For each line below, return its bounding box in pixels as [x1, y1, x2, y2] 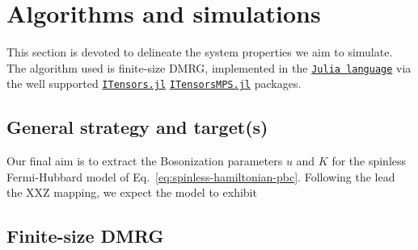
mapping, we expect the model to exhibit [53, 184, 257, 201]
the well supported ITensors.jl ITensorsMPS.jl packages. [6, 75, 302, 92]
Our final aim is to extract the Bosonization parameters [6, 152, 283, 169]
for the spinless [331, 152, 407, 169]
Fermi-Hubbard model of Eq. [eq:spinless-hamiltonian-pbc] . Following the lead [6, 168, 395, 185]
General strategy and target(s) [6, 115, 268, 140]
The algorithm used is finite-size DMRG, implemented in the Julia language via [6, 59, 412, 76]
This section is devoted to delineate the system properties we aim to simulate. [6, 44, 393, 60]
